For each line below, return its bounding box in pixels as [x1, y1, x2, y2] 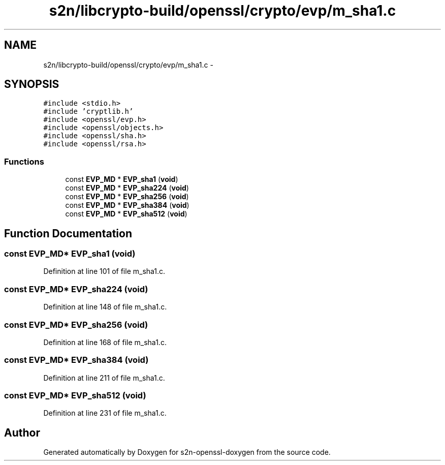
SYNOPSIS [4, 78, 59, 91]
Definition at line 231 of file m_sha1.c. [43, 409, 167, 418]
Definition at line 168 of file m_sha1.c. [43, 337, 167, 347]
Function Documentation [4, 227, 132, 240]
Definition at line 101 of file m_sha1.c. [43, 267, 166, 276]
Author [4, 426, 40, 439]
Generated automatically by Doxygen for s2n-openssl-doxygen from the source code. [43, 448, 331, 457]
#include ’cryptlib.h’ [43, 107, 134, 116]
